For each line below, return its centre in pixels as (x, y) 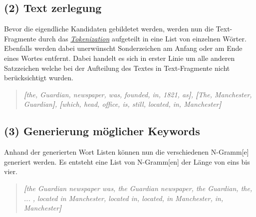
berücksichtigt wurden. (39, 78)
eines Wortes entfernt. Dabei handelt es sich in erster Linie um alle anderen (120, 58)
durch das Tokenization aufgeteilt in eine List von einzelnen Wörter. (142, 38)
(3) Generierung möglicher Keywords (102, 131)
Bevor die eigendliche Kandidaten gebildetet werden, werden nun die (109, 29)
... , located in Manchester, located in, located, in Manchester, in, (124, 198)
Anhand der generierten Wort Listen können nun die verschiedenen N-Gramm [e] (127, 152)
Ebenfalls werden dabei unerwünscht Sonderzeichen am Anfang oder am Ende (123, 48)
